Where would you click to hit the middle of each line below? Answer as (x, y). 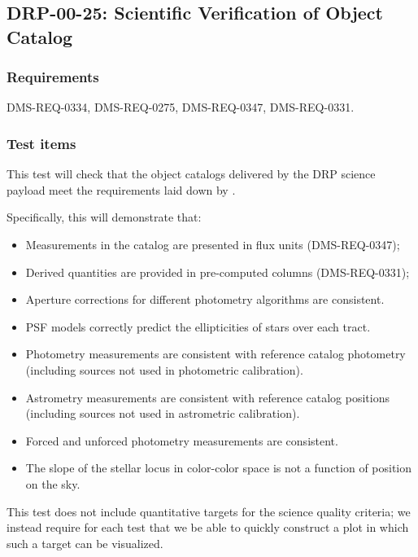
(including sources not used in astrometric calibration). (163, 413)
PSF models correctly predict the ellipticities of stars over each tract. (198, 326)
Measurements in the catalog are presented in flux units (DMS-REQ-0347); (213, 244)
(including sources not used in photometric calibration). (164, 369)
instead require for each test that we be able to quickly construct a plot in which (208, 527)
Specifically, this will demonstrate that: (104, 217)
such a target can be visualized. (85, 543)
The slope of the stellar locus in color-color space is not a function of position (219, 468)
